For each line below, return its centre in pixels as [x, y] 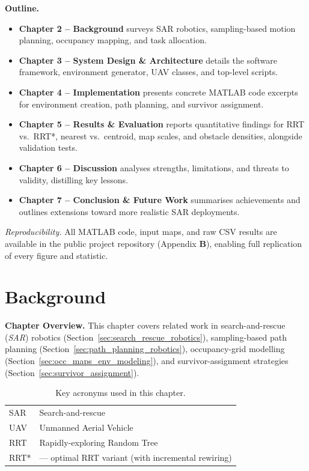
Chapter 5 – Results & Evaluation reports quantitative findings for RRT [162, 124]
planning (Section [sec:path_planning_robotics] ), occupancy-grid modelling [145, 349]
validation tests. [48, 147]
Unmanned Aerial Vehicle [86, 427]
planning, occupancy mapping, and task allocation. [113, 40]
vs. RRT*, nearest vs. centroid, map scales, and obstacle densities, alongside [161, 135]
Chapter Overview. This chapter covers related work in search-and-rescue [145, 325]
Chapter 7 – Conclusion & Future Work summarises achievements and [160, 200]
